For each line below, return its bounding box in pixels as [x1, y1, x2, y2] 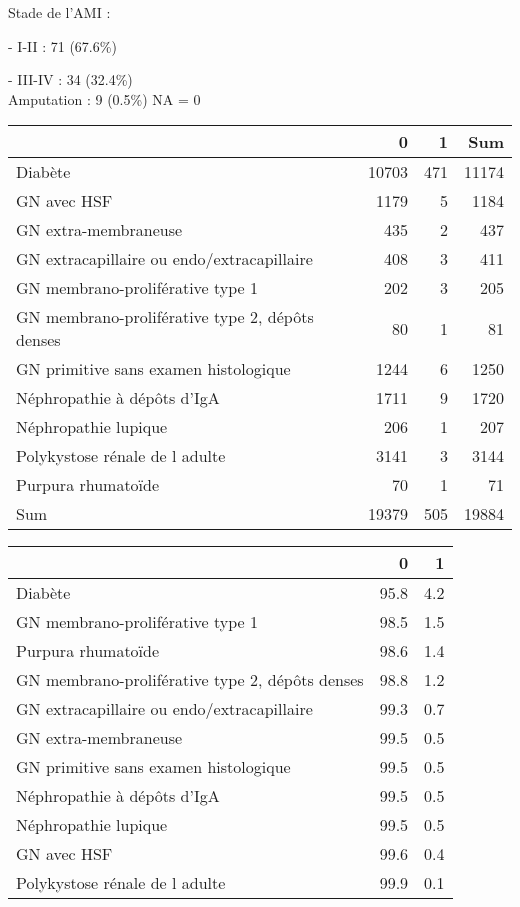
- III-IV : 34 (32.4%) [8, 69, 133, 90]
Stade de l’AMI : [8, 2, 111, 22]
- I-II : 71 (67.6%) [8, 35, 117, 56]
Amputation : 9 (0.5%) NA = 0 [8, 88, 201, 109]
